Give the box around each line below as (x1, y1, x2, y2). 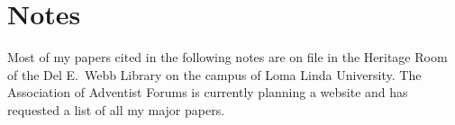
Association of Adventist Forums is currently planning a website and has (7, 83, 408, 102)
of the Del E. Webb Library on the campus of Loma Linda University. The (7, 65, 422, 84)
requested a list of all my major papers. (7, 100, 225, 119)
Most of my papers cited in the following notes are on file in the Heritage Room (7, 48, 448, 67)
